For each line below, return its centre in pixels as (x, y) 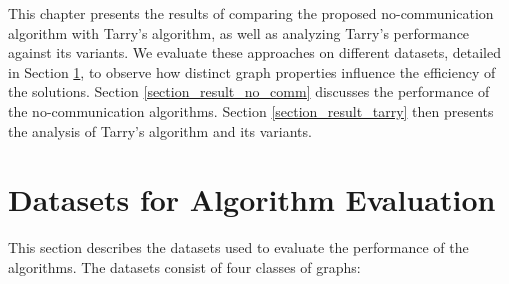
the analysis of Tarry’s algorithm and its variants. (160, 130)
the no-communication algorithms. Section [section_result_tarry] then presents (251, 110)
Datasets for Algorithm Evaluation (252, 199)
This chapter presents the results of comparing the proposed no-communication (251, 13)
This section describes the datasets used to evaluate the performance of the (238, 247)
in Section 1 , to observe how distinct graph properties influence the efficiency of (252, 71)
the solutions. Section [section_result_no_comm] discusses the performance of (249, 91)
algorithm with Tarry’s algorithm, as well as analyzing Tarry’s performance (239, 32)
